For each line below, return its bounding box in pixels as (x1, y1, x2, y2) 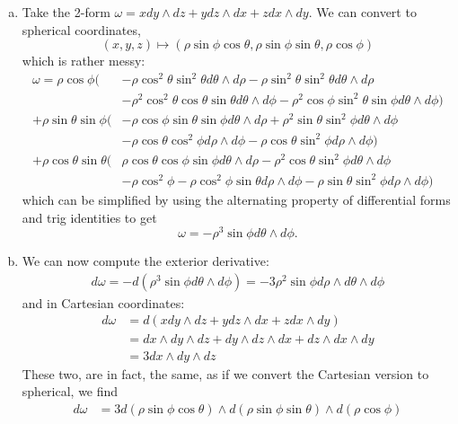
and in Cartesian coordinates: (22, 293, 185, 312)
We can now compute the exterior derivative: (22, 252, 269, 270)
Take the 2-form (22, 3, 110, 21)
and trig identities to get (22, 208, 157, 226)
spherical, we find (22, 382, 119, 401)
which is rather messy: (22, 51, 145, 70)
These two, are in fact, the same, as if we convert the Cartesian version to (22, 364, 429, 383)
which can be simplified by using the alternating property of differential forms (22, 190, 451, 208)
